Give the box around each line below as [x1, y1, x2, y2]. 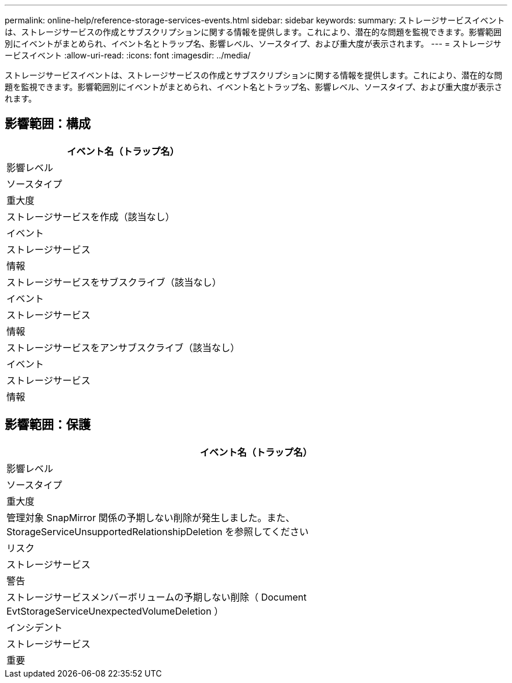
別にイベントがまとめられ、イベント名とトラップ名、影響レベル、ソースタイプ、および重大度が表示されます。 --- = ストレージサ [5, 39, 501, 48]
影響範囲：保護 [5, 417, 91, 432]
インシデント [6, 621, 63, 633]
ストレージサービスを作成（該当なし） [6, 210, 175, 223]
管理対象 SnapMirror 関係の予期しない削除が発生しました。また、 [6, 511, 295, 523]
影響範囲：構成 [5, 116, 91, 131]
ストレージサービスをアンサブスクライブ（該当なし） [6, 341, 240, 353]
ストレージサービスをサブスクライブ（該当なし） [6, 276, 222, 288]
